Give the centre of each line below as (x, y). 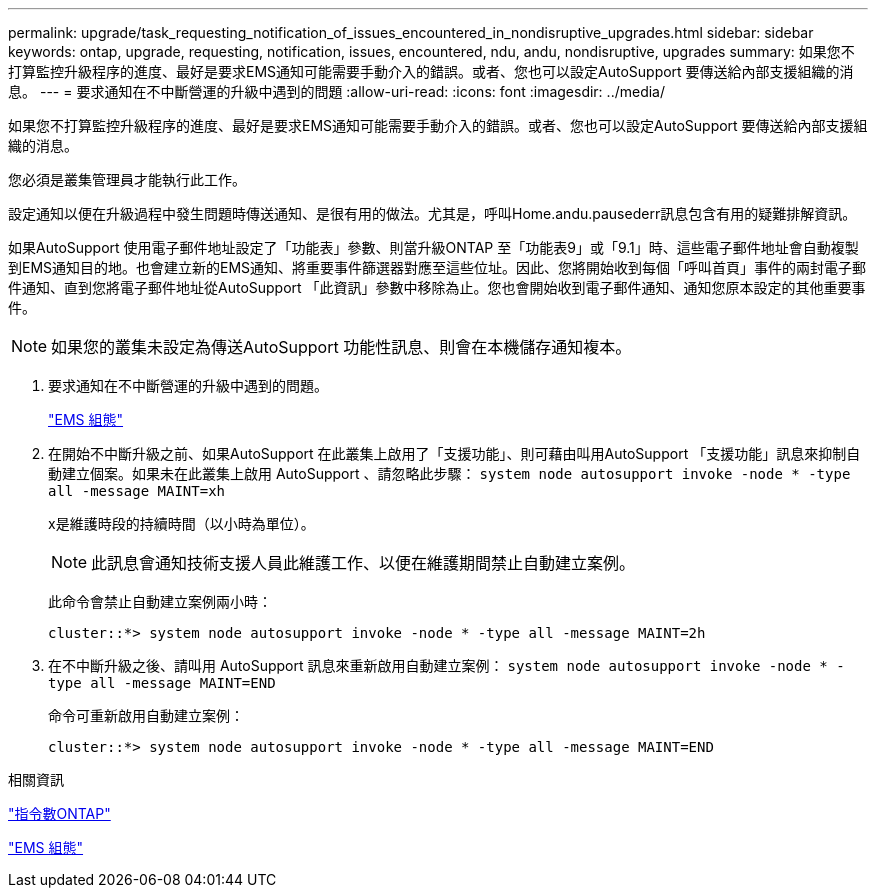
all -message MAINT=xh (137, 491)
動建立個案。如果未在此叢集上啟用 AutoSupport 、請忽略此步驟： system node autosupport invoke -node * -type (449, 473)
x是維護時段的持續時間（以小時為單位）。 (181, 523)
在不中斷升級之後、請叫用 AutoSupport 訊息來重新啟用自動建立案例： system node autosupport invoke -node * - (446, 665)
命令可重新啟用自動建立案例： (146, 715)
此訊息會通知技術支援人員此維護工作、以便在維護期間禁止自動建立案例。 (363, 563)
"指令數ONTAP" (59, 813)
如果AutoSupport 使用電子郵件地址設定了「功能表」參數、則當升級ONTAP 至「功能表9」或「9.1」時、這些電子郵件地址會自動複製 (433, 247)
